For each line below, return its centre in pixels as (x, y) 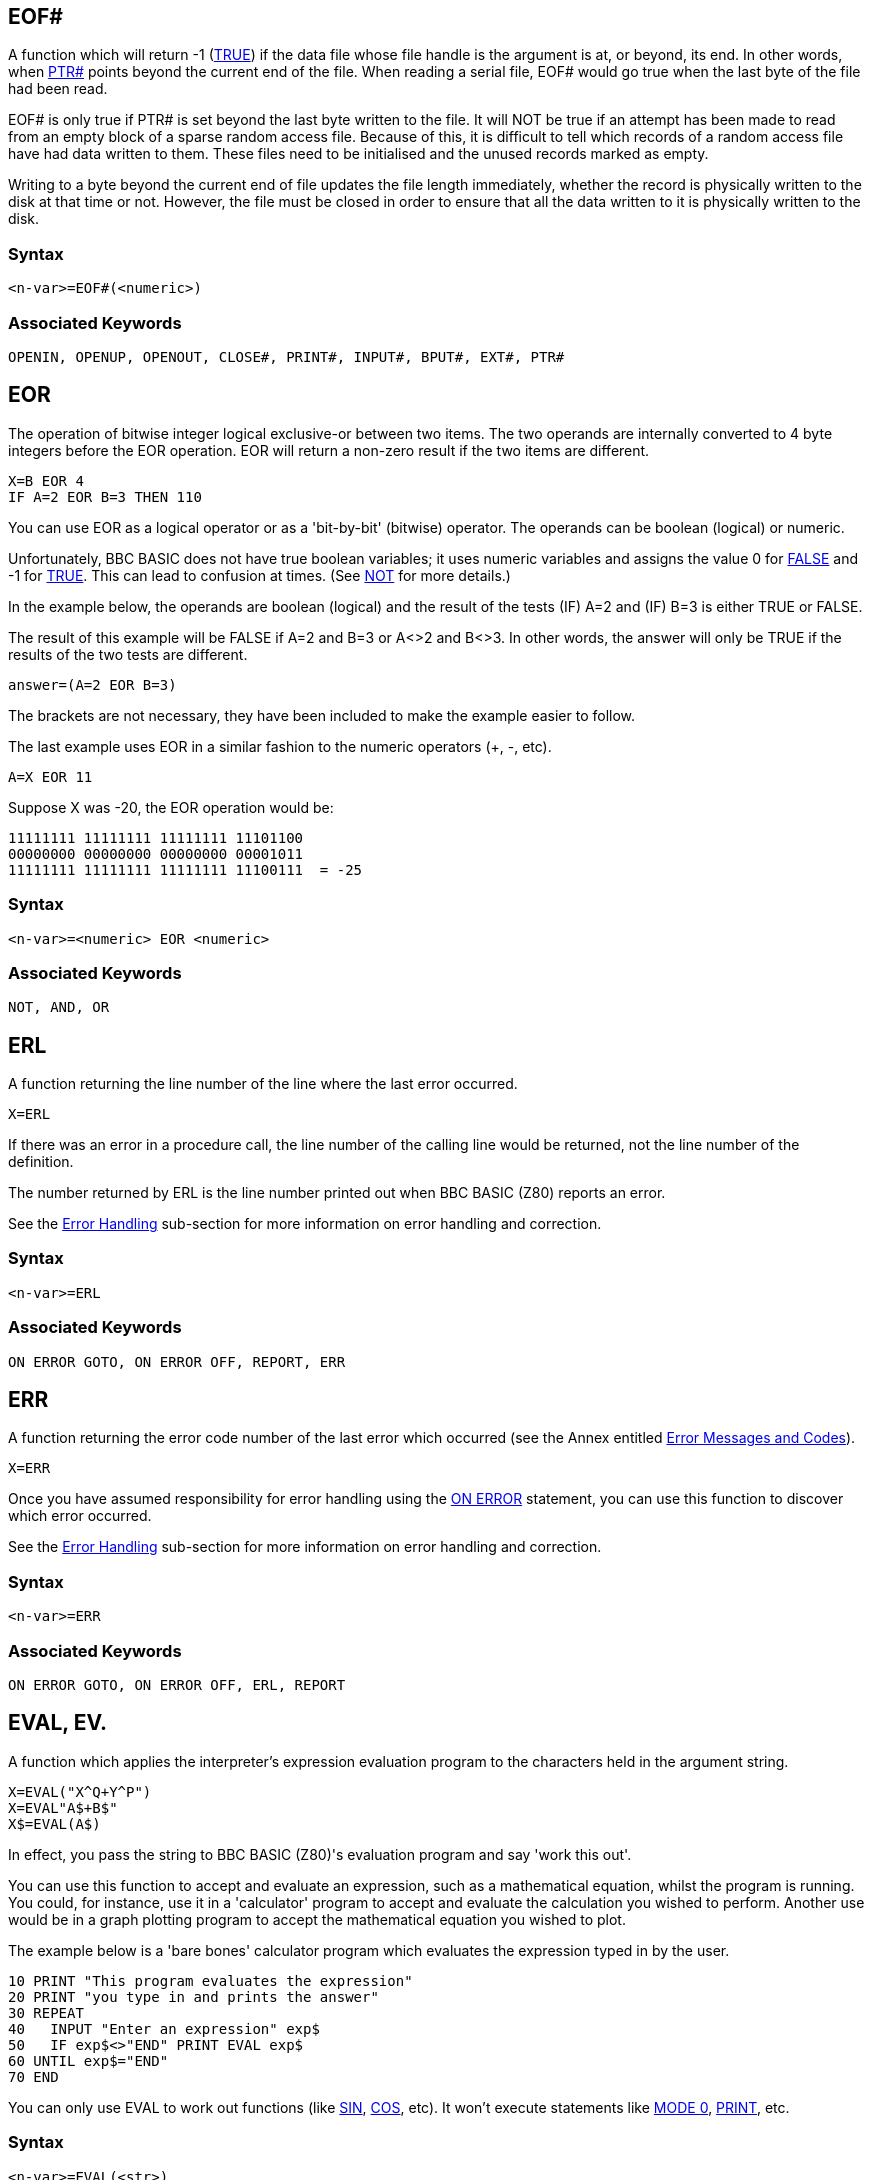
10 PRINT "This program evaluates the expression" (210, 1980)
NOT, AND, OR (59, 1007)
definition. (41, 1162)
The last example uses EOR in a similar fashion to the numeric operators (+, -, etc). (280, 746)
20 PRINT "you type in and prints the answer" (193, 1996)
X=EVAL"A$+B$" (63, 1807)
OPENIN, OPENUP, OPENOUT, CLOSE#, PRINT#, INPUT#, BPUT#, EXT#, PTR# (286, 356)
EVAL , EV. (58, 1723)
